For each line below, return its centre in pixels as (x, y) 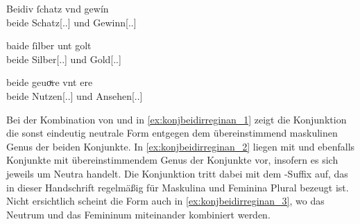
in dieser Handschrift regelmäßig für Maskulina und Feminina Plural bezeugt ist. (178, 187)
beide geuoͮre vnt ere (50, 82)
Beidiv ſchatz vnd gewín (58, 8)
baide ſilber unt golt (49, 45)
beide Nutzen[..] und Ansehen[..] (75, 95)
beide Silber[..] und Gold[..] (64, 59)
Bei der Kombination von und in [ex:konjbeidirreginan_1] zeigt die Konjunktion (177, 119)
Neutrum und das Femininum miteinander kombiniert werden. (138, 214)
